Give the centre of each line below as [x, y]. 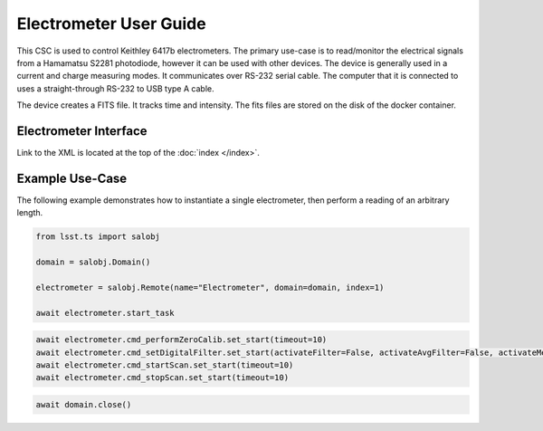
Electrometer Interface [82, 131]
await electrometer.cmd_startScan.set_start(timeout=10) [165, 365]
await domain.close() [84, 404]
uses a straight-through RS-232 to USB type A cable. [115, 88]
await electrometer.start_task [105, 313]
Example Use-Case [72, 178]
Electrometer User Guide [112, 24]
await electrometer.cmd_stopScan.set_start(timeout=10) [162, 378]
